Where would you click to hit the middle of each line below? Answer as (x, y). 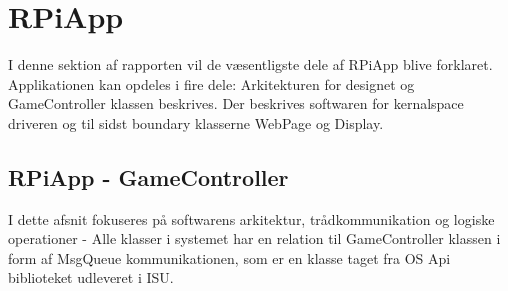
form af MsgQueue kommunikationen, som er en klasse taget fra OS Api (229, 257)
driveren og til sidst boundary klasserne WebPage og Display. (196, 122)
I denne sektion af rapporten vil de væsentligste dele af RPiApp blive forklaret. (250, 64)
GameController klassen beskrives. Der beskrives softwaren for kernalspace (236, 103)
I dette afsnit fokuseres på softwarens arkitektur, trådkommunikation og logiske (251, 218)
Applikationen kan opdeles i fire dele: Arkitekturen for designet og (211, 83)
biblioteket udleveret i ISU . (91, 277)
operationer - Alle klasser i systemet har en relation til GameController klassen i (254, 238)
